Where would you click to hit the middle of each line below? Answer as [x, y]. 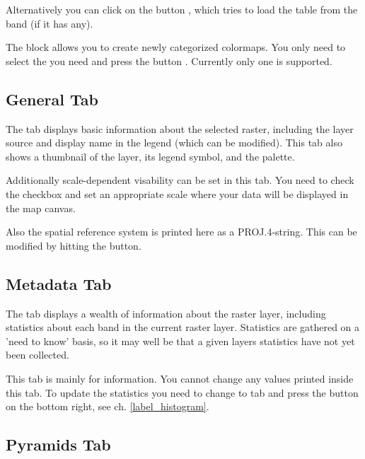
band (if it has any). [50, 23]
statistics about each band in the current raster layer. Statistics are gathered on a [183, 327]
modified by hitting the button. [74, 245]
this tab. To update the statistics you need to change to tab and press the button [182, 392]
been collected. [37, 355]
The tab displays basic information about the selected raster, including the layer [180, 128]
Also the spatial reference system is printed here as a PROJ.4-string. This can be [181, 232]
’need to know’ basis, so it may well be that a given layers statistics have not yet [180, 341]
